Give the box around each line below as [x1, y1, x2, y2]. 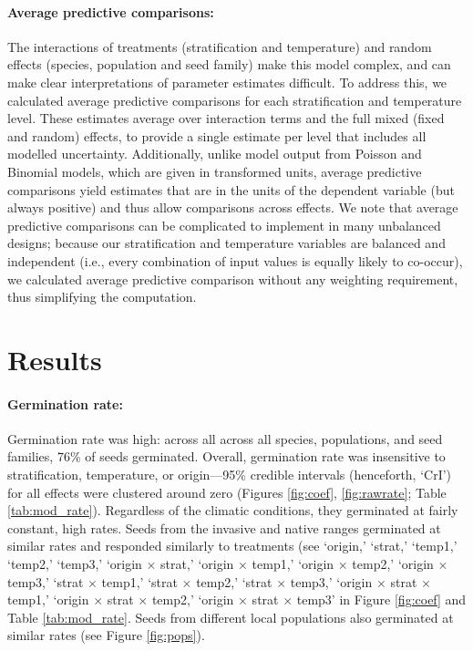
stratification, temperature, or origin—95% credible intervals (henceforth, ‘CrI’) [7, 465, 452, 484]
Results [7, 340, 102, 377]
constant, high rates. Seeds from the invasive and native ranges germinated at [7, 518, 441, 537]
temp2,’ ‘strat [196, 572, 272, 591]
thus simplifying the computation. [7, 287, 197, 306]
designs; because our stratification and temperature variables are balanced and [7, 233, 446, 253]
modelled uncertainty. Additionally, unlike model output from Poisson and [7, 144, 422, 163]
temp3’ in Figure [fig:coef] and [296, 590, 467, 609]
